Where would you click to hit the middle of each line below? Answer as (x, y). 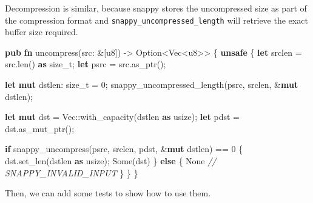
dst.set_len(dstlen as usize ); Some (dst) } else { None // (111, 161)
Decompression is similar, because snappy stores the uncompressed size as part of (156, 8)
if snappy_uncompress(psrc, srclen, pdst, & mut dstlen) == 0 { (124, 149)
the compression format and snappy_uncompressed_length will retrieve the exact (156, 20)
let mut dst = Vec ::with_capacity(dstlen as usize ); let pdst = (122, 117)
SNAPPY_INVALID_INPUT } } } (72, 172)
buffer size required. (42, 32)
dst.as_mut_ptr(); (40, 128)
